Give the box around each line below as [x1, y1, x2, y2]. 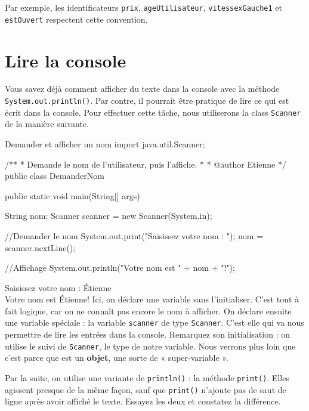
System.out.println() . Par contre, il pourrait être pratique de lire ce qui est [5, 94, 289, 107]
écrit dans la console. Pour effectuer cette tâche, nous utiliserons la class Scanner [5, 106, 301, 118]
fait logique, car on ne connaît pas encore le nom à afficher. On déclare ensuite [5, 304, 292, 317]
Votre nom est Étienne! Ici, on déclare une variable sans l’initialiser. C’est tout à [5, 293, 299, 305]
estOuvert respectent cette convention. [5, 13, 148, 25]
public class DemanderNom [5, 169, 104, 182]
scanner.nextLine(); [5, 241, 76, 254]
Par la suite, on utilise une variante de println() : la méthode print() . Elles [5, 371, 289, 384]
